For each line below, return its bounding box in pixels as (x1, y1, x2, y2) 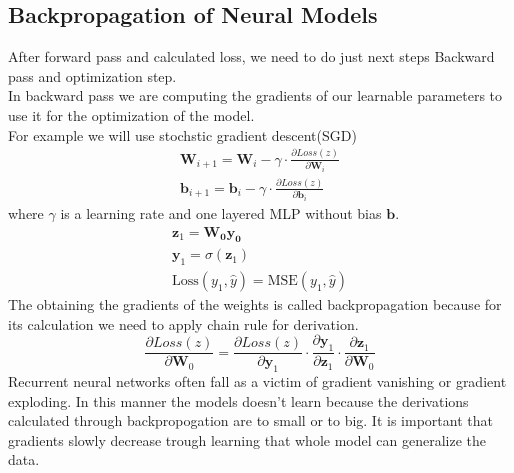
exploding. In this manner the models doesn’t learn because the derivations (8, 390, 469, 411)
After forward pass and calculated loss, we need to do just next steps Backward (8, 46, 495, 67)
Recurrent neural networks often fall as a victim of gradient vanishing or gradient (8, 370, 507, 391)
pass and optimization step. (8, 65, 177, 86)
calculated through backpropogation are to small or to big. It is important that (8, 410, 493, 431)
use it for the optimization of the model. (8, 104, 255, 125)
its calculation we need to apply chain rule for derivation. (8, 313, 359, 334)
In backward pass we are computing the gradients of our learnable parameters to (8, 85, 503, 106)
